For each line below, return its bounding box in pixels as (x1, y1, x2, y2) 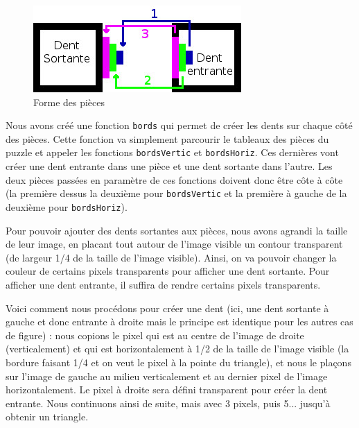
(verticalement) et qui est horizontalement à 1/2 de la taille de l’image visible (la (6, 341, 349, 356)
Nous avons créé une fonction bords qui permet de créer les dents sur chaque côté (6, 118, 353, 132)
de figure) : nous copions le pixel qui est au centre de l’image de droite (6, 327, 304, 342)
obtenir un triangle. (6, 409, 89, 424)
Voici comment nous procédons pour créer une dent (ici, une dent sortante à (6, 300, 329, 315)
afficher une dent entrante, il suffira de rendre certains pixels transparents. (6, 277, 321, 291)
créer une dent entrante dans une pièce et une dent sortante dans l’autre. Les (6, 159, 333, 173)
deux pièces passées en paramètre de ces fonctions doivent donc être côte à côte (6, 172, 343, 187)
